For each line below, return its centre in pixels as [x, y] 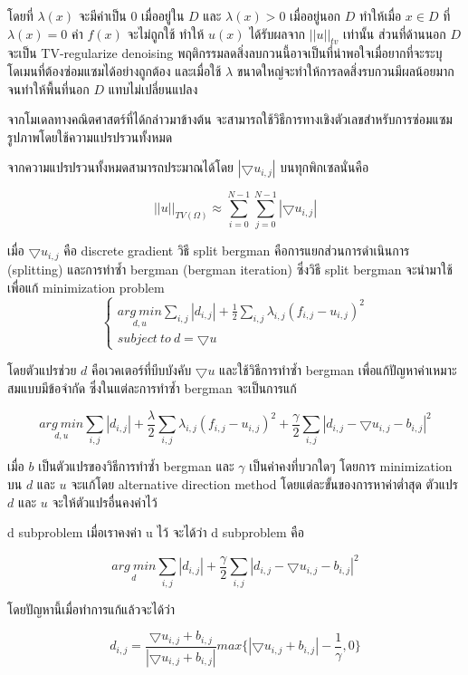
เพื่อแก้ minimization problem [86, 287]
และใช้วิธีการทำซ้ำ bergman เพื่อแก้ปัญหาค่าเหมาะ [338, 370]
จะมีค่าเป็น [102, 15]
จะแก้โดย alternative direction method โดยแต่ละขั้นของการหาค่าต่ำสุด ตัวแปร [265, 483]
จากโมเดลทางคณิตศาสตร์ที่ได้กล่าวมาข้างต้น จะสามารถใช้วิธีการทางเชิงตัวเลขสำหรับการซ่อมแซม [230, 119]
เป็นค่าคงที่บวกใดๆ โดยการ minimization [351, 466]
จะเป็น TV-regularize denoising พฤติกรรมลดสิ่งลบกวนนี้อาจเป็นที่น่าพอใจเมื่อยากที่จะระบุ [225, 53]
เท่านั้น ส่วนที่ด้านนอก [395, 33]
